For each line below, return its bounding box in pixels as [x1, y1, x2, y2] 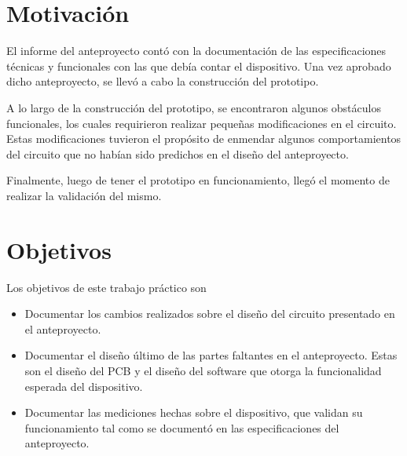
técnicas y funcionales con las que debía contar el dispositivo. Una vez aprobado [6, 57, 391, 74]
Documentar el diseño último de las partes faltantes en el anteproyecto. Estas [24, 347, 398, 363]
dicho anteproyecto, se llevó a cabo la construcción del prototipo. [6, 73, 319, 89]
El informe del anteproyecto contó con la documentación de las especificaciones [6, 42, 387, 59]
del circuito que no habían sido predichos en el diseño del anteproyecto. [6, 145, 349, 162]
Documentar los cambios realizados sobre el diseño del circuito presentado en [24, 305, 395, 322]
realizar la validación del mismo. [6, 187, 162, 203]
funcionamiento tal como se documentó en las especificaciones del [24, 419, 339, 436]
